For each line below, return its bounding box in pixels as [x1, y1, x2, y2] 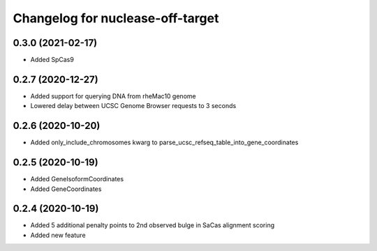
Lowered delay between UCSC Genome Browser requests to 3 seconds [30, 102, 237, 110]
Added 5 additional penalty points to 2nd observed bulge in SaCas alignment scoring [30, 221, 275, 229]
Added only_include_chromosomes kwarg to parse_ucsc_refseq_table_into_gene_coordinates [30, 138, 299, 146]
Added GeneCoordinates [30, 185, 102, 193]
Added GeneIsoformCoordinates [30, 175, 124, 183]
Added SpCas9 [30, 56, 75, 64]
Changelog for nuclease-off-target [13, 10, 219, 26]
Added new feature [30, 231, 87, 239]
